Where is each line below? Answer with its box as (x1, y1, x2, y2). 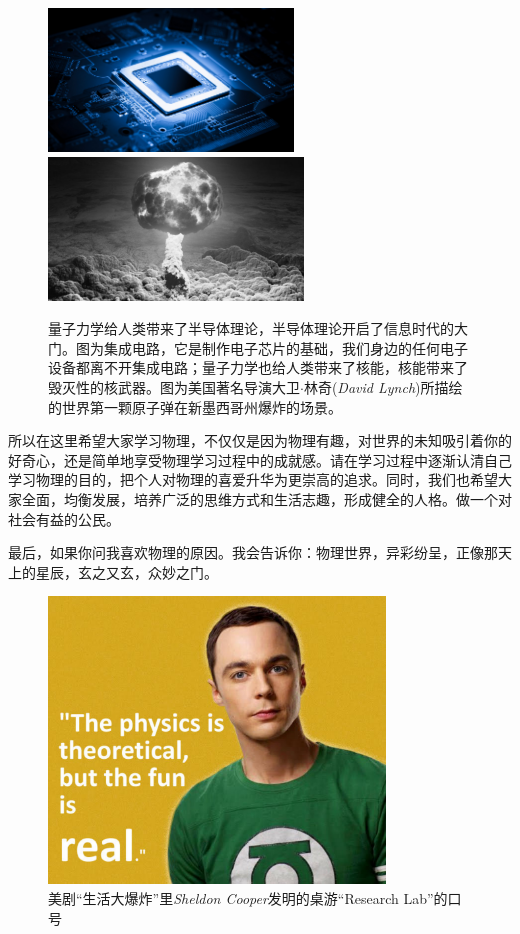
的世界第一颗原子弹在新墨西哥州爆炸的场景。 (48, 396, 342, 417)
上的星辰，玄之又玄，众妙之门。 (8, 561, 218, 582)
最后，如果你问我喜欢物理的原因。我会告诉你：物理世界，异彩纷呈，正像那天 (8, 542, 512, 563)
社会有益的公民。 (8, 508, 120, 529)
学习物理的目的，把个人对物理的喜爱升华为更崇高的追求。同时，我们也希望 (8, 469, 498, 490)
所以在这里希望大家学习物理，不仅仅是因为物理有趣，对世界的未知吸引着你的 (8, 430, 512, 451)
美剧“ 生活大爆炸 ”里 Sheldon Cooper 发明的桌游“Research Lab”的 (48, 887, 448, 908)
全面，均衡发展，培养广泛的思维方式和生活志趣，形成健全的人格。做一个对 (21, 488, 512, 509)
